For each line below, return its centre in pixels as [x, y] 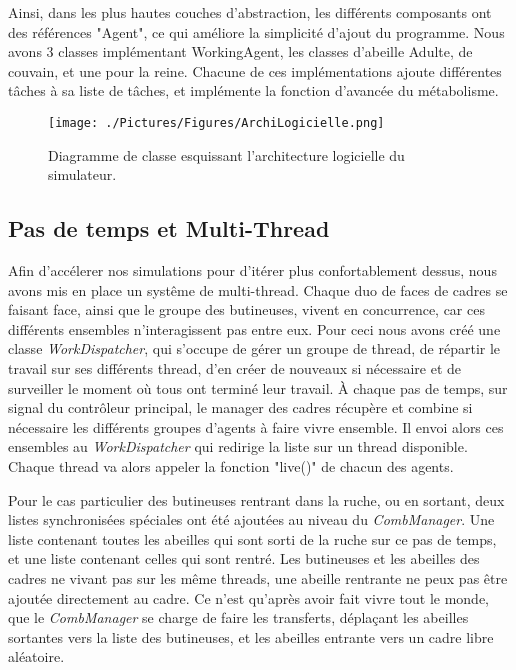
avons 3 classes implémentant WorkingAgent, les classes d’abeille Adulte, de [240, 51]
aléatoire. [36, 656]
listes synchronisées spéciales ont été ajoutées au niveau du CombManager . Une [251, 519]
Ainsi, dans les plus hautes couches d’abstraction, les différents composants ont [250, 12]
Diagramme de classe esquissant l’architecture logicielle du [226, 154]
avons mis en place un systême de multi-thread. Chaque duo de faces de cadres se [258, 289]
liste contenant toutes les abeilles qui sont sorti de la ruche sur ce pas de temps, [252, 538]
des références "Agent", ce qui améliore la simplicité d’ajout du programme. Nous [256, 31]
